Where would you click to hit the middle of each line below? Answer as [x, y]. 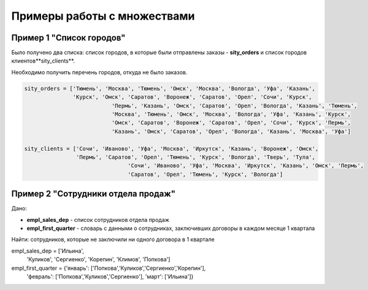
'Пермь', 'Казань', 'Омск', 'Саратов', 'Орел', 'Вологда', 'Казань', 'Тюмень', [234, 105]
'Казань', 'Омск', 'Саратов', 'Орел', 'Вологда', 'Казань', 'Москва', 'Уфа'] [231, 131]
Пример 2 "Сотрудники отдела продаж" [94, 194]
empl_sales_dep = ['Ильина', [48, 251]
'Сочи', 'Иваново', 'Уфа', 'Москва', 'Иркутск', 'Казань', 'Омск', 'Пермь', [246, 166]
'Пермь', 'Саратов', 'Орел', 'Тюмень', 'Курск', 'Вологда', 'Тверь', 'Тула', [196, 157]
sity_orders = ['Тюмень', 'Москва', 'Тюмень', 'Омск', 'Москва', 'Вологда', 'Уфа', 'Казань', [170, 88]
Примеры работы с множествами [103, 16]
